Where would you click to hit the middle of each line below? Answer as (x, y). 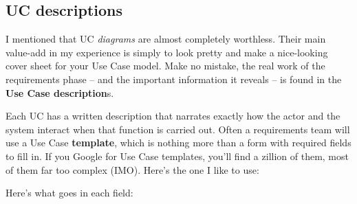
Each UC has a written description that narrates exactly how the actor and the (173, 116)
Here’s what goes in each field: (69, 193)
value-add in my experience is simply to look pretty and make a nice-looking (167, 52)
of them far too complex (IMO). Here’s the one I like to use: (132, 169)
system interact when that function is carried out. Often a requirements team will (178, 129)
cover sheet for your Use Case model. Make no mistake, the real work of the (165, 66)
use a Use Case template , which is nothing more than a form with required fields (178, 143)
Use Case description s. (60, 92)
